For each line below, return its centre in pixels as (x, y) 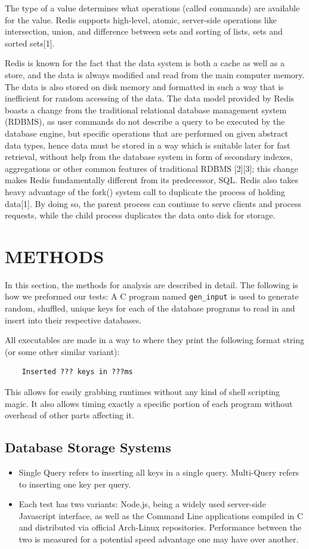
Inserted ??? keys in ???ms (77, 372)
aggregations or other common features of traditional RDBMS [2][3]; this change (152, 168)
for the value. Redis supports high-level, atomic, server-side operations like (141, 19)
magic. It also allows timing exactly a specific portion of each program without (149, 403)
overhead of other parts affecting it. (69, 415)
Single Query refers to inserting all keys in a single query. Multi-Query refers (159, 472)
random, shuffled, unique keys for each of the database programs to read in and (150, 308)
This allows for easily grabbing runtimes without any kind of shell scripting (143, 392)
